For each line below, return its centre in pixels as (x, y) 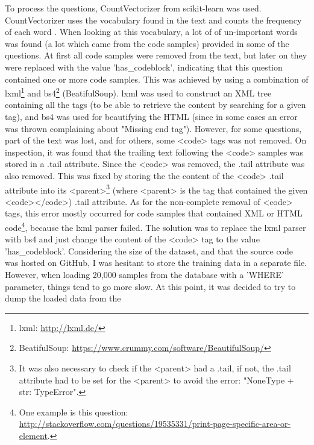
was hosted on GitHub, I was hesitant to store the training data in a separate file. (156, 263)
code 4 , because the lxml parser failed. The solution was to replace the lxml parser (155, 226)
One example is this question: (74, 412)
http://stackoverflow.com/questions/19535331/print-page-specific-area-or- (155, 424)
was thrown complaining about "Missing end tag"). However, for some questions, (153, 128)
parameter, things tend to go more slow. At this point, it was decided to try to (150, 286)
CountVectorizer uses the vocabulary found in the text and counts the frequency (153, 20)
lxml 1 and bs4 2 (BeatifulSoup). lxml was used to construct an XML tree (138, 92)
